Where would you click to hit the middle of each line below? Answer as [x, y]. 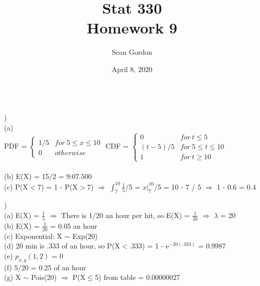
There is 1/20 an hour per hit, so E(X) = [125, 215]
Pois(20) [44, 277]
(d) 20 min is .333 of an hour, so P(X [62, 246]
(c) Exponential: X [33, 236]
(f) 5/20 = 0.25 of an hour [45, 267]
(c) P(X [16, 186]
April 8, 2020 [132, 69]
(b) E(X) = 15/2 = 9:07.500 [48, 176]
